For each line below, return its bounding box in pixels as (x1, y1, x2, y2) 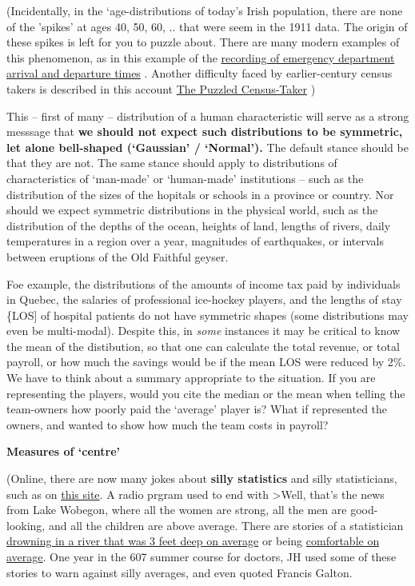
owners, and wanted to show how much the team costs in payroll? (6, 416, 329, 433)
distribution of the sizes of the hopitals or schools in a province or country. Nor (6, 185, 394, 202)
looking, (6, 516, 46, 533)
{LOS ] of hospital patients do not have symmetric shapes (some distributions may (6, 306, 409, 323)
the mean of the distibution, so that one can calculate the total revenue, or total (6, 337, 400, 354)
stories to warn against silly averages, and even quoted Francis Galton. (6, 564, 353, 580)
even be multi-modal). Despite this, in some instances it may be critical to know (6, 322, 401, 339)
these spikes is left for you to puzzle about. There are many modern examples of (6, 34, 400, 50)
